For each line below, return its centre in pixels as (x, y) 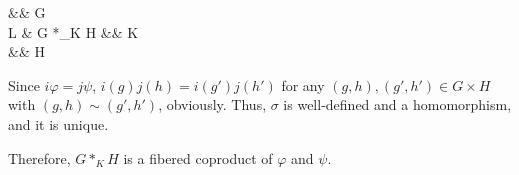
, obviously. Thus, (212, 104)
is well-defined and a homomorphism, (397, 104)
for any (303, 84)
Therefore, (39, 157)
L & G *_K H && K (73, 31)
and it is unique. (58, 123)
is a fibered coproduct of (198, 157)
